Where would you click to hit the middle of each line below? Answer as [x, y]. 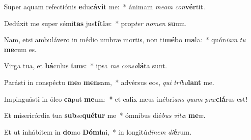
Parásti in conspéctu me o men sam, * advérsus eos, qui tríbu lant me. [109, 82]
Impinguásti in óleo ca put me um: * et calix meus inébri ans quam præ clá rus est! [126, 98]
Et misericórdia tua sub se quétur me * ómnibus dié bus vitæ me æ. [105, 115]
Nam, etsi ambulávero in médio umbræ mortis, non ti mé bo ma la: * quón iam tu [125, 40]
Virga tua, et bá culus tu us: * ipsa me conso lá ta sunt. [85, 66]
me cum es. [20, 49]
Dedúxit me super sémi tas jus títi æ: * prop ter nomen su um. [96, 23]
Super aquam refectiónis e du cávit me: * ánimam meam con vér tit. [105, 6]
